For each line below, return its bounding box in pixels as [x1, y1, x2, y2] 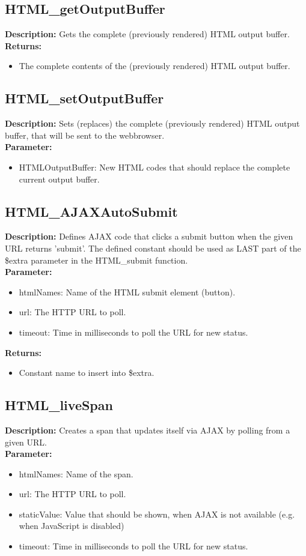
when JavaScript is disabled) [19, 519, 124, 532]
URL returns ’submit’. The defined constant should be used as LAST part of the [5, 241, 301, 254]
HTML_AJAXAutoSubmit [5, 202, 178, 220]
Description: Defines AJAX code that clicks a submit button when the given [5, 230, 293, 243]
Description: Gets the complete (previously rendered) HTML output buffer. [5, 28, 290, 40]
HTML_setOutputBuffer [5, 89, 164, 107]
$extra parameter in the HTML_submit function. [5, 253, 188, 266]
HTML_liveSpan [5, 396, 113, 414]
